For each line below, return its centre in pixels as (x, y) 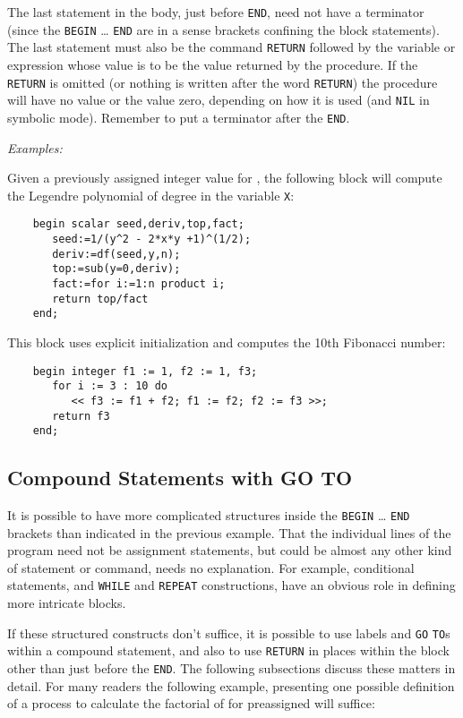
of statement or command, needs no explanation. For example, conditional (211, 567)
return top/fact (100, 299)
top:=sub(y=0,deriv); (116, 269)
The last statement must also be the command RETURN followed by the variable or (231, 47)
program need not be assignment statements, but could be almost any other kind (230, 550)
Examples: (35, 147)
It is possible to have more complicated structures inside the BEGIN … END (209, 515)
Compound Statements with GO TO (180, 478)
